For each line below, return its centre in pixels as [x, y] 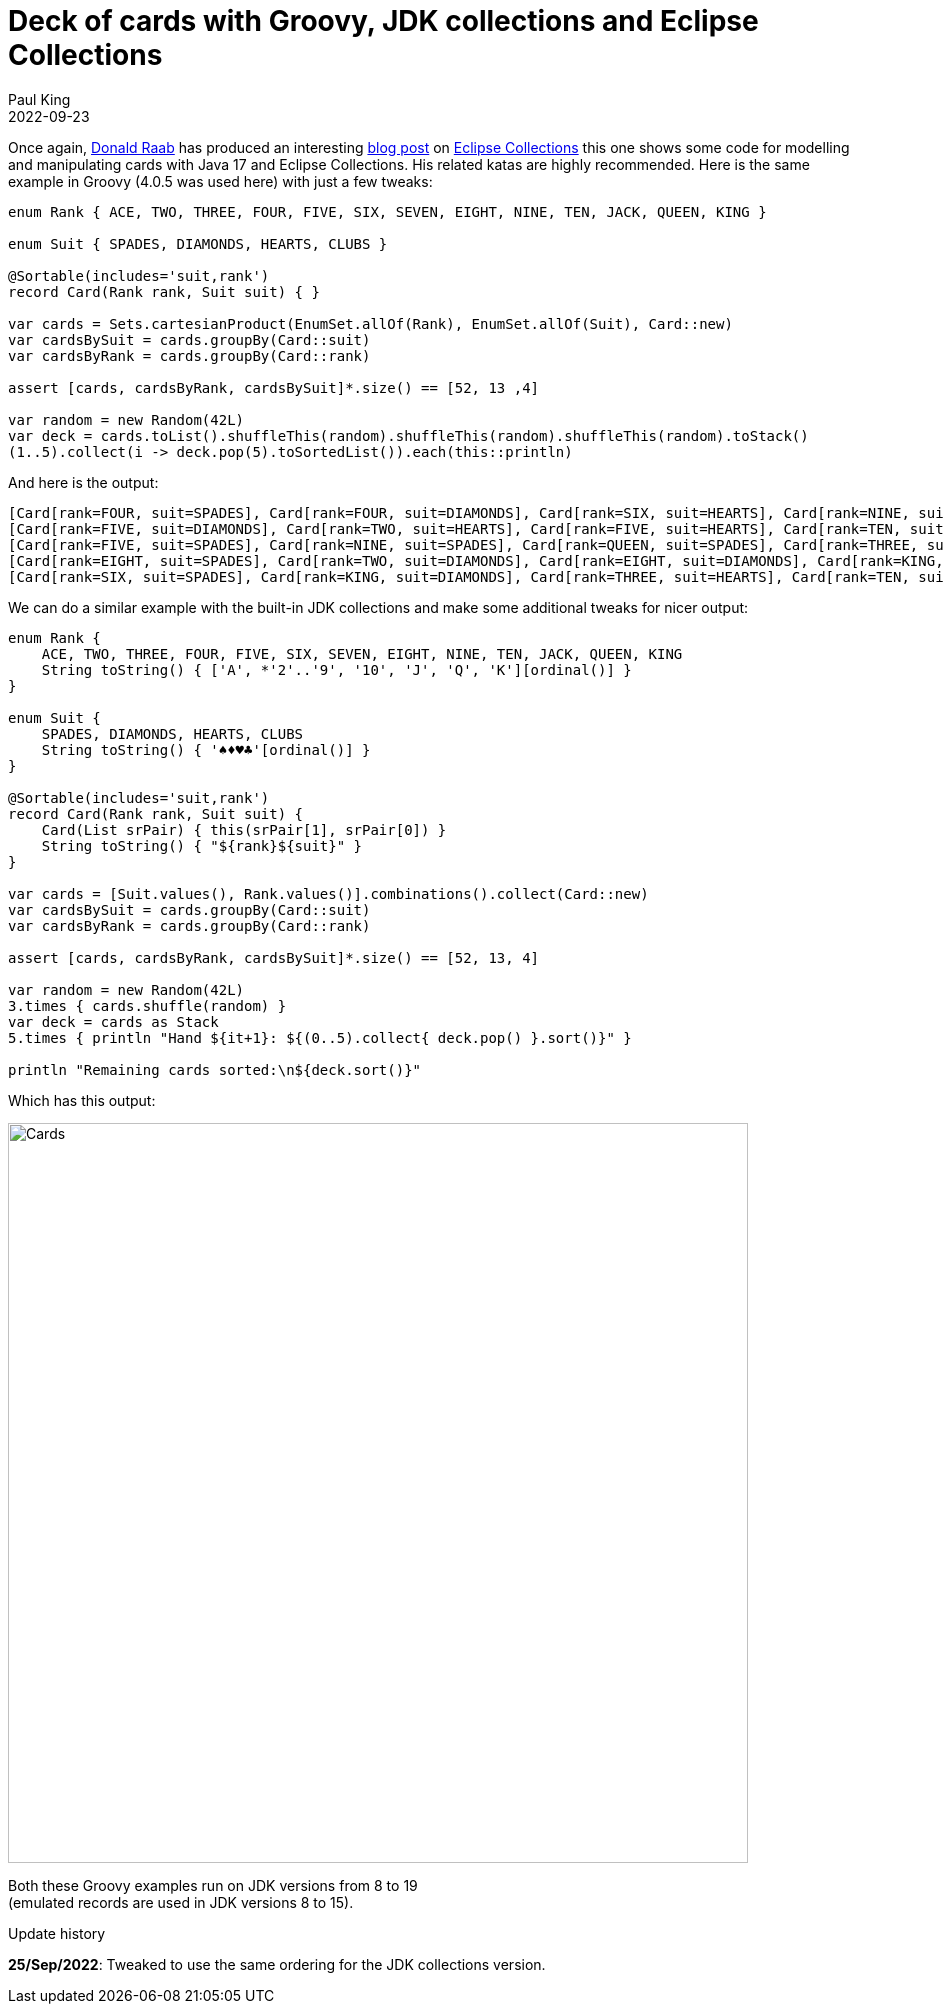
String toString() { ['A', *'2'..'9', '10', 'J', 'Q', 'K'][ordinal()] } [336, 669]
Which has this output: [82, 1100]
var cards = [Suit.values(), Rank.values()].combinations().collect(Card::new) [328, 893]
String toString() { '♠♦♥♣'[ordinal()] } [206, 749]
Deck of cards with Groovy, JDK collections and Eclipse [383, 21]
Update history [57, 1933]
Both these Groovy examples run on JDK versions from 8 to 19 [213, 1885]
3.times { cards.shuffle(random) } [147, 1005]
